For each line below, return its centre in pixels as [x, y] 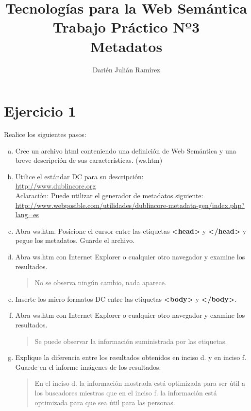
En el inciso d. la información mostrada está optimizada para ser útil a [140, 383]
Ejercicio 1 [40, 111]
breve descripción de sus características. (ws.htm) [89, 160]
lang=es [27, 214]
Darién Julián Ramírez [126, 69]
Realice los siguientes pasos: [45, 134]
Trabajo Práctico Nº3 [126, 27]
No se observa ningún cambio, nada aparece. [100, 283]
